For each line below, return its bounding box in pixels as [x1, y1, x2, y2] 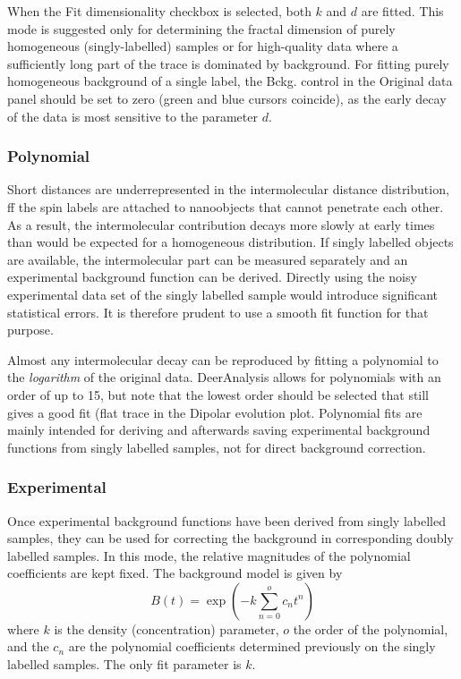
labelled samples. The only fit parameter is [7, 655, 242, 674]
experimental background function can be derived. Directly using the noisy [7, 267, 417, 286]
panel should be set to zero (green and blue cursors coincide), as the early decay [7, 89, 447, 107]
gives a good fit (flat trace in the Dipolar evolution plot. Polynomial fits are [7, 403, 423, 421]
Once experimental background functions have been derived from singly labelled [7, 511, 446, 530]
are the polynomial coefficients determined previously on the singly [68, 637, 436, 656]
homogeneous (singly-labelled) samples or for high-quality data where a [7, 37, 398, 55]
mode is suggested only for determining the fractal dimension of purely [7, 19, 396, 38]
